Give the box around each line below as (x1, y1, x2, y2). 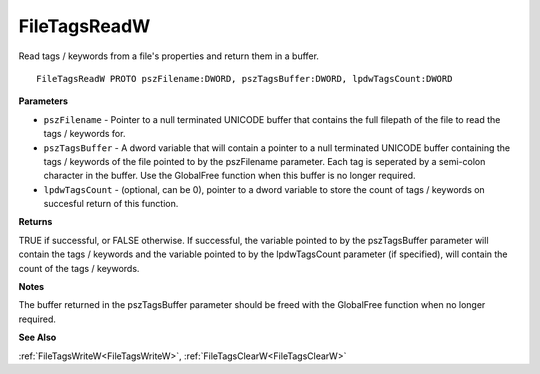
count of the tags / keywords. (18, 262, 140, 274)
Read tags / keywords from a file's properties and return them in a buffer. (18, 50, 320, 62)
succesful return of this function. (43, 198, 179, 210)
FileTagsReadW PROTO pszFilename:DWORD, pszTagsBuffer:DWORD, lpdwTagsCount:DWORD (36, 73, 453, 84)
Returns (18, 216, 53, 228)
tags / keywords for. (43, 128, 126, 140)
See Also (18, 331, 57, 344)
